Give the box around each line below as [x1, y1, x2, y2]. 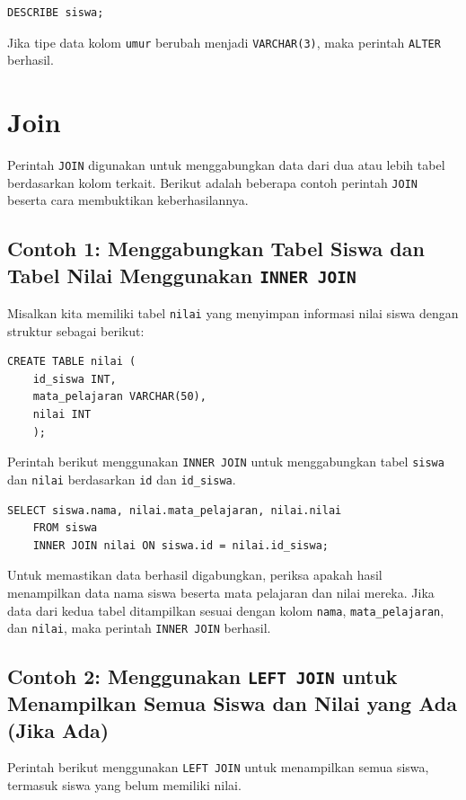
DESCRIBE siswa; [7, 6, 104, 19]
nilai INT [32, 408, 92, 422]
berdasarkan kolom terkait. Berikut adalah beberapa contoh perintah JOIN [7, 173, 418, 191]
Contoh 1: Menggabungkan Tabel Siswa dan [7, 235, 425, 262]
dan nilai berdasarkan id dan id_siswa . [7, 469, 236, 488]
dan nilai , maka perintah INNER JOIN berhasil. [7, 618, 271, 637]
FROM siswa [32, 521, 98, 535]
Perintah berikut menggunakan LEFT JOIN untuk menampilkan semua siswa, [7, 758, 429, 777]
